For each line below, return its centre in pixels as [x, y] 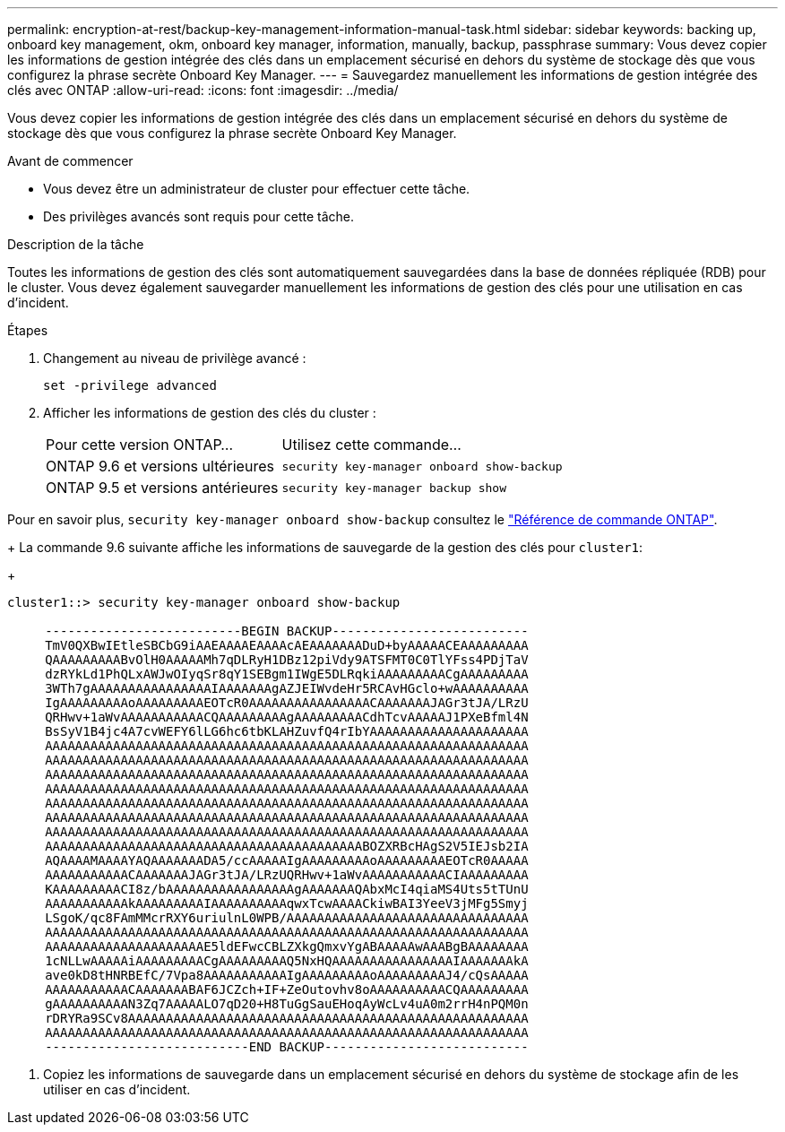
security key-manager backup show [394, 488]
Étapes [28, 330]
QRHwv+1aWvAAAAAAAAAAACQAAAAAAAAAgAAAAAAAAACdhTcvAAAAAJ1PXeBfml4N [287, 717]
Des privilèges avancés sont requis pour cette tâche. [198, 216]
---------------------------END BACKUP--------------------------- [287, 1047]
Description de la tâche [76, 244]
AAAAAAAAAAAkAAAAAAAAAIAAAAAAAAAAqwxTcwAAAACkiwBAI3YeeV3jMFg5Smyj [287, 903]
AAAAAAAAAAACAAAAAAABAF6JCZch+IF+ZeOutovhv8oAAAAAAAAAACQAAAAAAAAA [287, 989]
